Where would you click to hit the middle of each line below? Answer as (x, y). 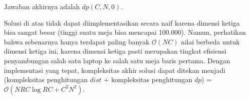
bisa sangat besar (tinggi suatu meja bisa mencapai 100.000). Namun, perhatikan (125, 32)
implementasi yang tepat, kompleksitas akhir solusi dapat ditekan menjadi (115, 70)
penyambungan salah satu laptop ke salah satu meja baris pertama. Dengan (117, 60)
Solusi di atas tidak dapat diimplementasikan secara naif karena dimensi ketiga (122, 22)
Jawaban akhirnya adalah (42, 6)
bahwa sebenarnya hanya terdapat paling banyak (77, 41)
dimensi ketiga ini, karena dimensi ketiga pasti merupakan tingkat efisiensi (115, 51)
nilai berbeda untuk (210, 41)
